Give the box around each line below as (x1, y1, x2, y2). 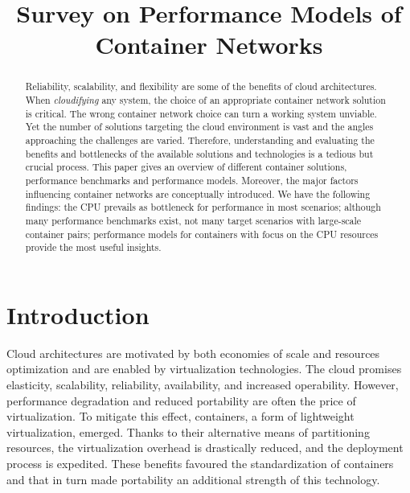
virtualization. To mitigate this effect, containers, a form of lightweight (6, 408, 355, 425)
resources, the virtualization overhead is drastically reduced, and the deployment (6, 439, 404, 456)
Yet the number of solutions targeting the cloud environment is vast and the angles (25, 120, 374, 134)
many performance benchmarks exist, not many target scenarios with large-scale (25, 213, 362, 227)
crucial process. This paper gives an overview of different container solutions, (25, 160, 347, 174)
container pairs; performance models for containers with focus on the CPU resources (25, 227, 379, 240)
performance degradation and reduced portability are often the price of (6, 392, 356, 409)
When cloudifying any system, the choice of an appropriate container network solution (25, 93, 386, 107)
